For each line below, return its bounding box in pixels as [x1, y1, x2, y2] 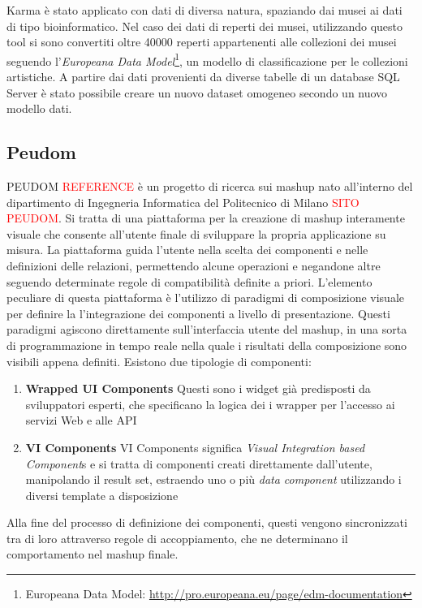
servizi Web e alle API [25, 412, 137, 429]
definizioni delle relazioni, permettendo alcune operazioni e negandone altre [6, 257, 381, 274]
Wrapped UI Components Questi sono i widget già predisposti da [25, 380, 371, 397]
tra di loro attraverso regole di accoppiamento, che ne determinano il [6, 529, 348, 546]
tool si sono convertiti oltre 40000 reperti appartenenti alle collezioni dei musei [6, 33, 397, 50]
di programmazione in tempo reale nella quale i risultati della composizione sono [6, 336, 407, 353]
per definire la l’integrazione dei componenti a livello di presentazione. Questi [6, 304, 390, 321]
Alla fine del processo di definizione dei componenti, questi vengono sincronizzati [6, 514, 407, 531]
